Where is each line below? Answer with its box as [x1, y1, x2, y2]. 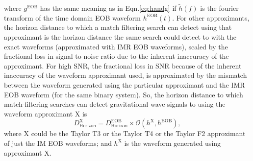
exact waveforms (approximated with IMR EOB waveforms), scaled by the [4, 41, 228, 51]
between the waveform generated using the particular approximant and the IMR [4, 79, 245, 90]
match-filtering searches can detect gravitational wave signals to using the [4, 99, 226, 109]
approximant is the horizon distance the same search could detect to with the [4, 32, 237, 42]
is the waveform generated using [124, 138, 221, 148]
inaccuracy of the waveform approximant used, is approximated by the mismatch [4, 70, 247, 80]
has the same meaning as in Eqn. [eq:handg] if [40, 3, 177, 13]
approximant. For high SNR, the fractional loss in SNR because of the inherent [4, 60, 242, 70]
